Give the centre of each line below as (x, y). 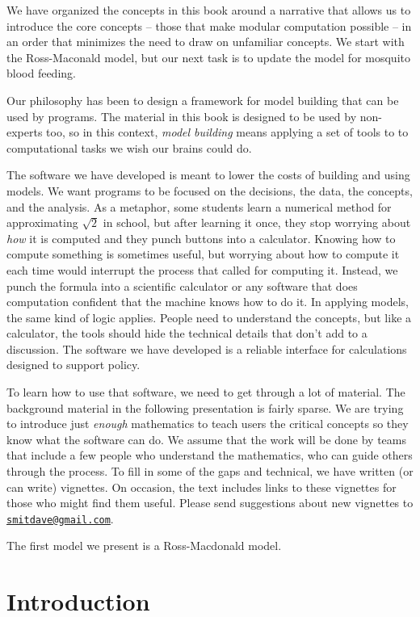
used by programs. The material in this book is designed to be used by (182, 116)
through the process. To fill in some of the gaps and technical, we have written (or (210, 471)
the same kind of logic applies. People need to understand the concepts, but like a (209, 317)
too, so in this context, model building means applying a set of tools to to (227, 132)
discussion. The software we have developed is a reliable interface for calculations (207, 348)
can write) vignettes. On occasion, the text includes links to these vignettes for (202, 487)
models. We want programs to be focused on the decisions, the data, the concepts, (210, 190)
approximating (42, 222)
